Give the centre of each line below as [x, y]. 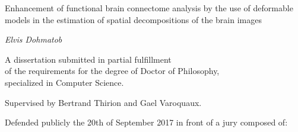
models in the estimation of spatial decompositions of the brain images [133, 19]
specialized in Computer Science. [64, 82]
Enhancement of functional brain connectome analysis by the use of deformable [149, 8]
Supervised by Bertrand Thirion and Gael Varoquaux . [103, 102]
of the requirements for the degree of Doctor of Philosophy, [112, 71]
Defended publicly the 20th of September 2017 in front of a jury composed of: [146, 122]
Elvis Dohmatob [34, 39]
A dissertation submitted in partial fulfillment [88, 59]
